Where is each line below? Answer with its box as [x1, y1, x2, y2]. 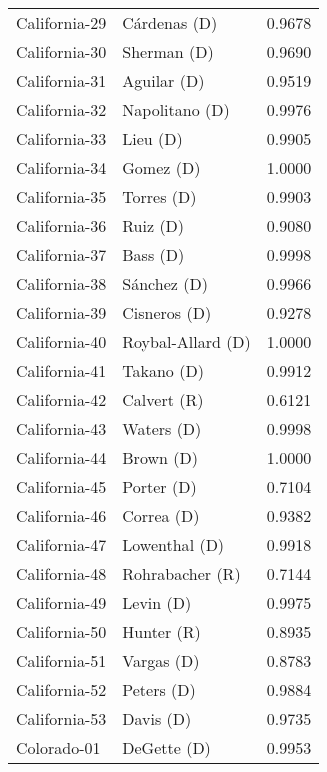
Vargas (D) [122, 649, 200, 672]
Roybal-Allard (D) [122, 330, 251, 353]
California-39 [16, 301, 107, 324]
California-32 [16, 98, 107, 121]
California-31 [16, 69, 107, 92]
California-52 [16, 678, 107, 701]
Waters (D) [122, 417, 202, 440]
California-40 [16, 330, 107, 353]
